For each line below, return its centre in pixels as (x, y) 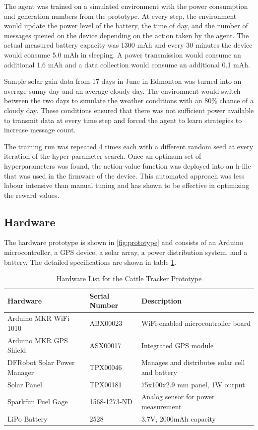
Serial (99, 295)
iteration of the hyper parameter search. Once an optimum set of (103, 156)
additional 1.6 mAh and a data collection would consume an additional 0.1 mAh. (127, 64)
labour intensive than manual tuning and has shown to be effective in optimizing (127, 185)
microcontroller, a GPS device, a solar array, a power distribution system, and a (126, 252)
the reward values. (32, 195)
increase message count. (40, 130)
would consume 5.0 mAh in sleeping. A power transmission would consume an (123, 54)
